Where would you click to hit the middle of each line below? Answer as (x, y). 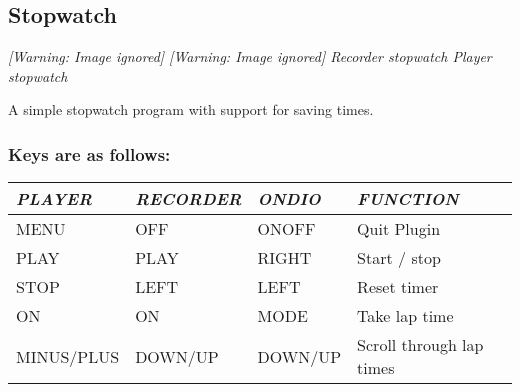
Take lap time (405, 316)
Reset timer (398, 287)
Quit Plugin (399, 229)
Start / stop (399, 258)
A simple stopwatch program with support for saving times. (191, 109)
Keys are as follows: (89, 153)
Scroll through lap (420, 345)
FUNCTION (408, 199)
